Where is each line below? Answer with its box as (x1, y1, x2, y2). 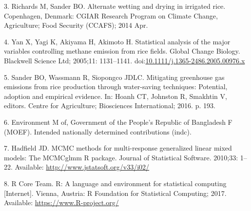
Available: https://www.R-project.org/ (4, 197, 119, 208)
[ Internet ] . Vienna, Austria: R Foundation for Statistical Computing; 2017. (4, 188, 227, 198)
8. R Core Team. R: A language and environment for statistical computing (4, 178, 227, 188)
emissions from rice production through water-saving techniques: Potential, (4, 81, 228, 92)
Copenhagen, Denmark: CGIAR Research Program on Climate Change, (4, 10, 218, 20)
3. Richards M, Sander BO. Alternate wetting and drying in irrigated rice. (4, 1, 226, 11)
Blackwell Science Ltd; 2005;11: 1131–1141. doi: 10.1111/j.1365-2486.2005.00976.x (4, 55, 245, 65)
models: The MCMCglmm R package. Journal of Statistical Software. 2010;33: (4, 152, 238, 162)
